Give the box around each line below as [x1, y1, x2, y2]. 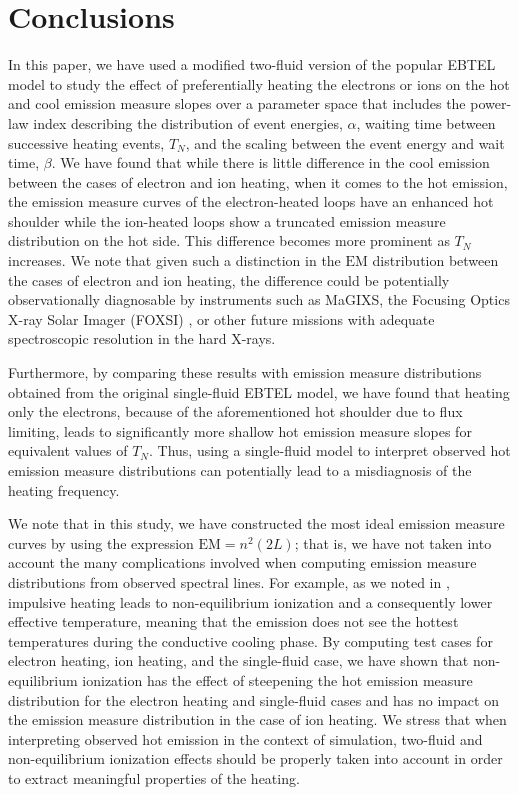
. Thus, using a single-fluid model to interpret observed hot [148, 440, 511, 461]
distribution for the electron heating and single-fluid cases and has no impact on [8, 689, 499, 710]
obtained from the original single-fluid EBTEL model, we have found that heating [8, 381, 510, 402]
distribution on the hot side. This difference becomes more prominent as [8, 230, 450, 251]
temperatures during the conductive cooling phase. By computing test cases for [8, 630, 493, 651]
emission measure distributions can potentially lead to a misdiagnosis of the [8, 460, 472, 480]
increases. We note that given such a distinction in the [8, 250, 341, 271]
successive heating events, [8, 132, 165, 153]
